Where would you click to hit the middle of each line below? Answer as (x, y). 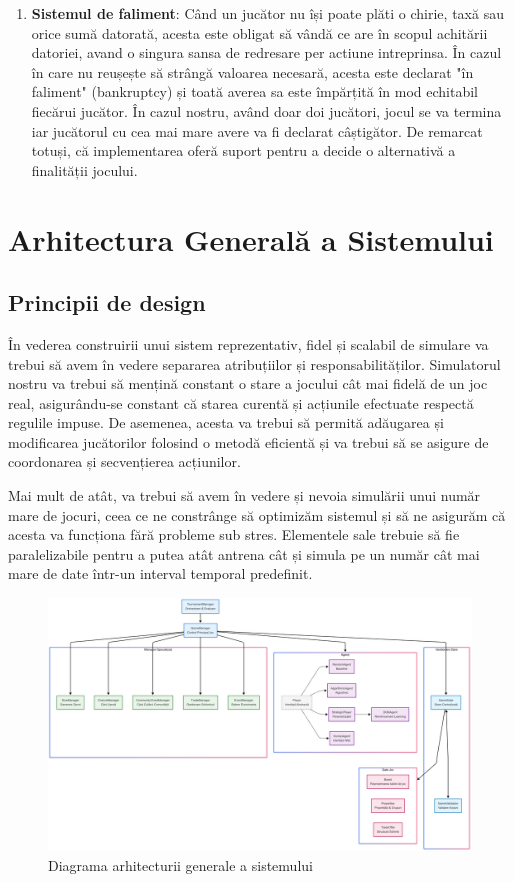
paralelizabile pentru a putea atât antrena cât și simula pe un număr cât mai (244, 553)
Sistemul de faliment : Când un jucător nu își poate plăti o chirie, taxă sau (267, 13)
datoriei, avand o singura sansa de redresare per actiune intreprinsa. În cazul (266, 52)
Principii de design (107, 302)
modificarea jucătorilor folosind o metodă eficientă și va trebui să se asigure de (248, 441)
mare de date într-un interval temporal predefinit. (160, 573)
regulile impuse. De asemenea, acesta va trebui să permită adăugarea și (226, 422)
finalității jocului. (84, 169)
